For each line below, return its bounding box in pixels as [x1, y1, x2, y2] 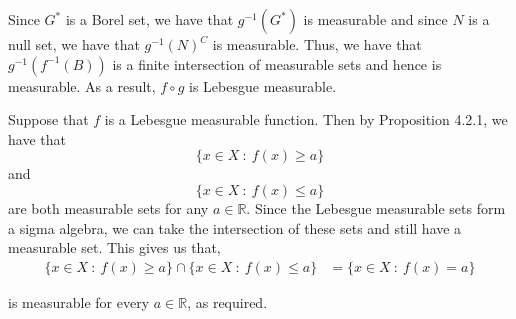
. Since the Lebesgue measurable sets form [246, 197, 506, 218]
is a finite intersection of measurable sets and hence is [112, 53, 442, 74]
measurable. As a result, [8, 75, 156, 96]
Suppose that [8, 109, 89, 130]
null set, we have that [8, 34, 140, 54]
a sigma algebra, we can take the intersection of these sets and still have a [8, 217, 462, 238]
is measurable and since [303, 9, 448, 29]
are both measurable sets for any [8, 197, 209, 218]
